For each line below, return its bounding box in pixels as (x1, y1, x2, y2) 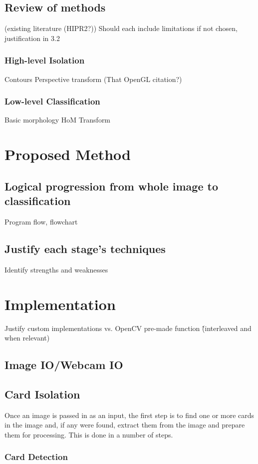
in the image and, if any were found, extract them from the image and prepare (4, 419, 245, 430)
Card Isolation (4, 386, 80, 401)
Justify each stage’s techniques (4, 240, 166, 256)
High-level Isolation (4, 54, 85, 66)
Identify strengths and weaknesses (4, 264, 108, 274)
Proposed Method (4, 144, 131, 164)
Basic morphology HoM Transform (4, 114, 111, 125)
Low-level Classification (4, 95, 100, 107)
